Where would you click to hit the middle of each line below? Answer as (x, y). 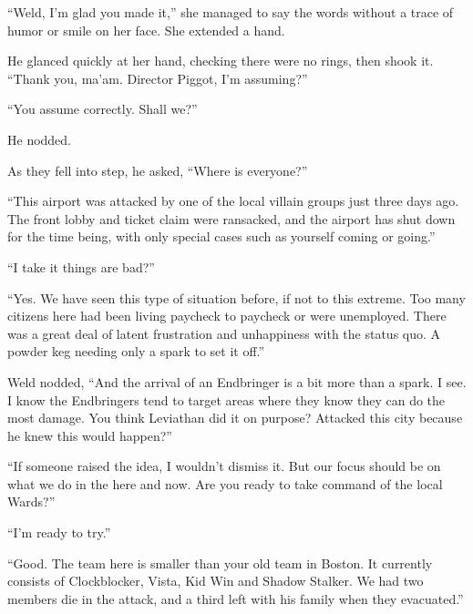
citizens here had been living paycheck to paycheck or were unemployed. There (227, 316)
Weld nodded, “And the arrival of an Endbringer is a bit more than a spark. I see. (237, 381)
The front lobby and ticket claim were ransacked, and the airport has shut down (231, 218)
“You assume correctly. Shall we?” (103, 109)
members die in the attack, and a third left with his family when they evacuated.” (236, 598)
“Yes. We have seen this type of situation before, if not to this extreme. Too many (236, 297)
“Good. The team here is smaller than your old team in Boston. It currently (220, 563)
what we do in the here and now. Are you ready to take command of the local (225, 483)
